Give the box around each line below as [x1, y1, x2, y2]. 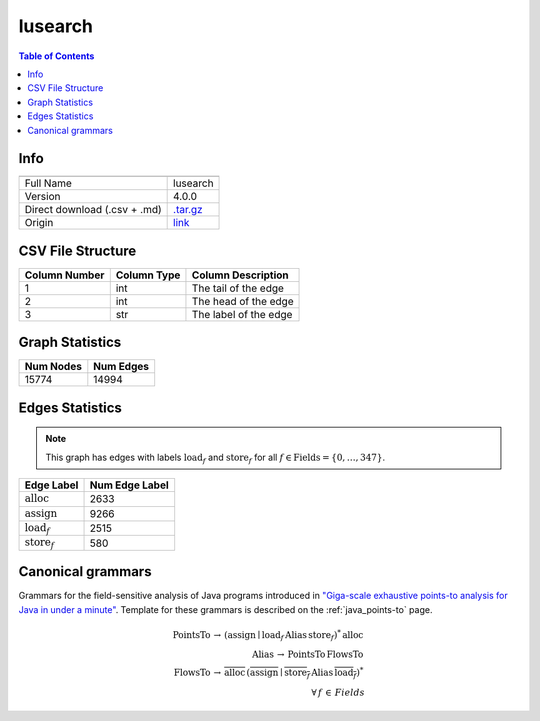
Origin [24, 216, 54, 230]
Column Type [115, 268, 181, 282]
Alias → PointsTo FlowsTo [251, 649, 364, 660]
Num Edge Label [89, 478, 169, 492]
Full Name [24, 176, 72, 190]
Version [24, 190, 61, 204]
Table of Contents [18, 50, 95, 62]
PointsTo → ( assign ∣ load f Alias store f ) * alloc [172, 627, 364, 643]
